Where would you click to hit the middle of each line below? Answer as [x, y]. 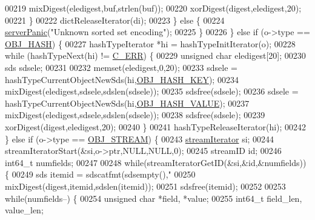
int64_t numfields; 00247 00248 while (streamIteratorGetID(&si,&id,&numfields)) [156, 162]
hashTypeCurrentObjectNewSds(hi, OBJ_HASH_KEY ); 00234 [122, 79]
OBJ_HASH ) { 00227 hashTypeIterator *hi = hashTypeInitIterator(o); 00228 [150, 43]
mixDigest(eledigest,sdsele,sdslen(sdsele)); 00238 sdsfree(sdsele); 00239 [135, 115]
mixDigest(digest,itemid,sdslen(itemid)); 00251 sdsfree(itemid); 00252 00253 [145, 186]
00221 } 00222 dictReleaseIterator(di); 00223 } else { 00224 [115, 20]
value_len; [24, 210]
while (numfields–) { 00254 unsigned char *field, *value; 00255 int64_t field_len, [154, 198]
